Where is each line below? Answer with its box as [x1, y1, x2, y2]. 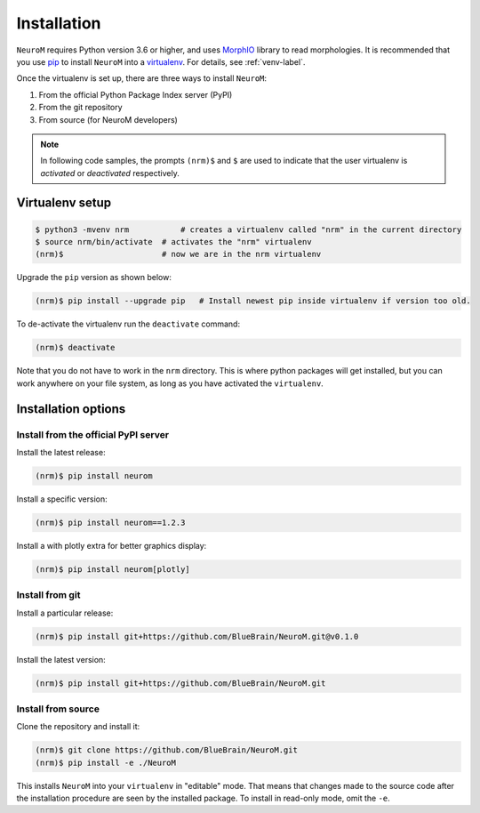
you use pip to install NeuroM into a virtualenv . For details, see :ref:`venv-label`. [16, 56, 306, 67]
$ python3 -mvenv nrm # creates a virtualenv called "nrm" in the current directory [35, 224, 462, 235]
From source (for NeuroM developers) [38, 114, 178, 125]
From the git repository [38, 102, 124, 113]
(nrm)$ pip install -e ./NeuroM [35, 757, 177, 768]
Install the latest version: [16, 654, 106, 664]
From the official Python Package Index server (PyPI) [38, 89, 233, 100]
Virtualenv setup [16, 196, 112, 211]
